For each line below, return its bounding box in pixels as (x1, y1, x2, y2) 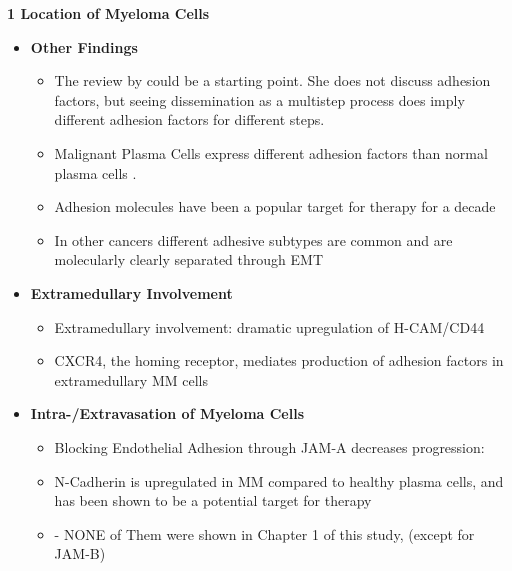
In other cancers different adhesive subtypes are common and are (54, 229, 453, 250)
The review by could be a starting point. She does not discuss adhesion (54, 70, 491, 91)
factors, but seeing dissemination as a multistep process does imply (54, 89, 465, 110)
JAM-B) (54, 543, 106, 564)
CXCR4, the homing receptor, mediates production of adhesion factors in (54, 350, 504, 371)
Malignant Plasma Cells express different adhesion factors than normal (54, 142, 488, 163)
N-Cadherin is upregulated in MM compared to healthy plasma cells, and (54, 470, 504, 491)
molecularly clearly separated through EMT (54, 249, 323, 270)
